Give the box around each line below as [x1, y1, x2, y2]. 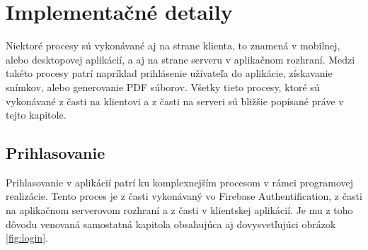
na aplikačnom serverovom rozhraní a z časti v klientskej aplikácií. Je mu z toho [6, 203, 353, 218]
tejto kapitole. [6, 107, 67, 122]
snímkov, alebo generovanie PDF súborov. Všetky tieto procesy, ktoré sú [6, 79, 320, 94]
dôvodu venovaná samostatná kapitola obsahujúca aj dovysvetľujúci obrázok [6, 216, 336, 231]
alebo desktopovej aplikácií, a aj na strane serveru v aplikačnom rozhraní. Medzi [6, 52, 355, 66]
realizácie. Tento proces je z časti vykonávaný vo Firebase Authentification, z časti [6, 189, 362, 203]
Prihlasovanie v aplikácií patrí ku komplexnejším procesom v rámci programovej [6, 174, 354, 189]
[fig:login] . [6, 230, 48, 245]
